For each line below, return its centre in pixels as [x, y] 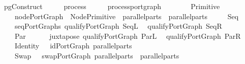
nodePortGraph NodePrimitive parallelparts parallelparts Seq [127, 16]
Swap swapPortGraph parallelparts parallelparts [97, 55]
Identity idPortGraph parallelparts [73, 46]
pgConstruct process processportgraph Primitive [112, 6]
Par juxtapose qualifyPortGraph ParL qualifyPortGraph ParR [128, 36]
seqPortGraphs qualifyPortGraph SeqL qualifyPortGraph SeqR [118, 26]
